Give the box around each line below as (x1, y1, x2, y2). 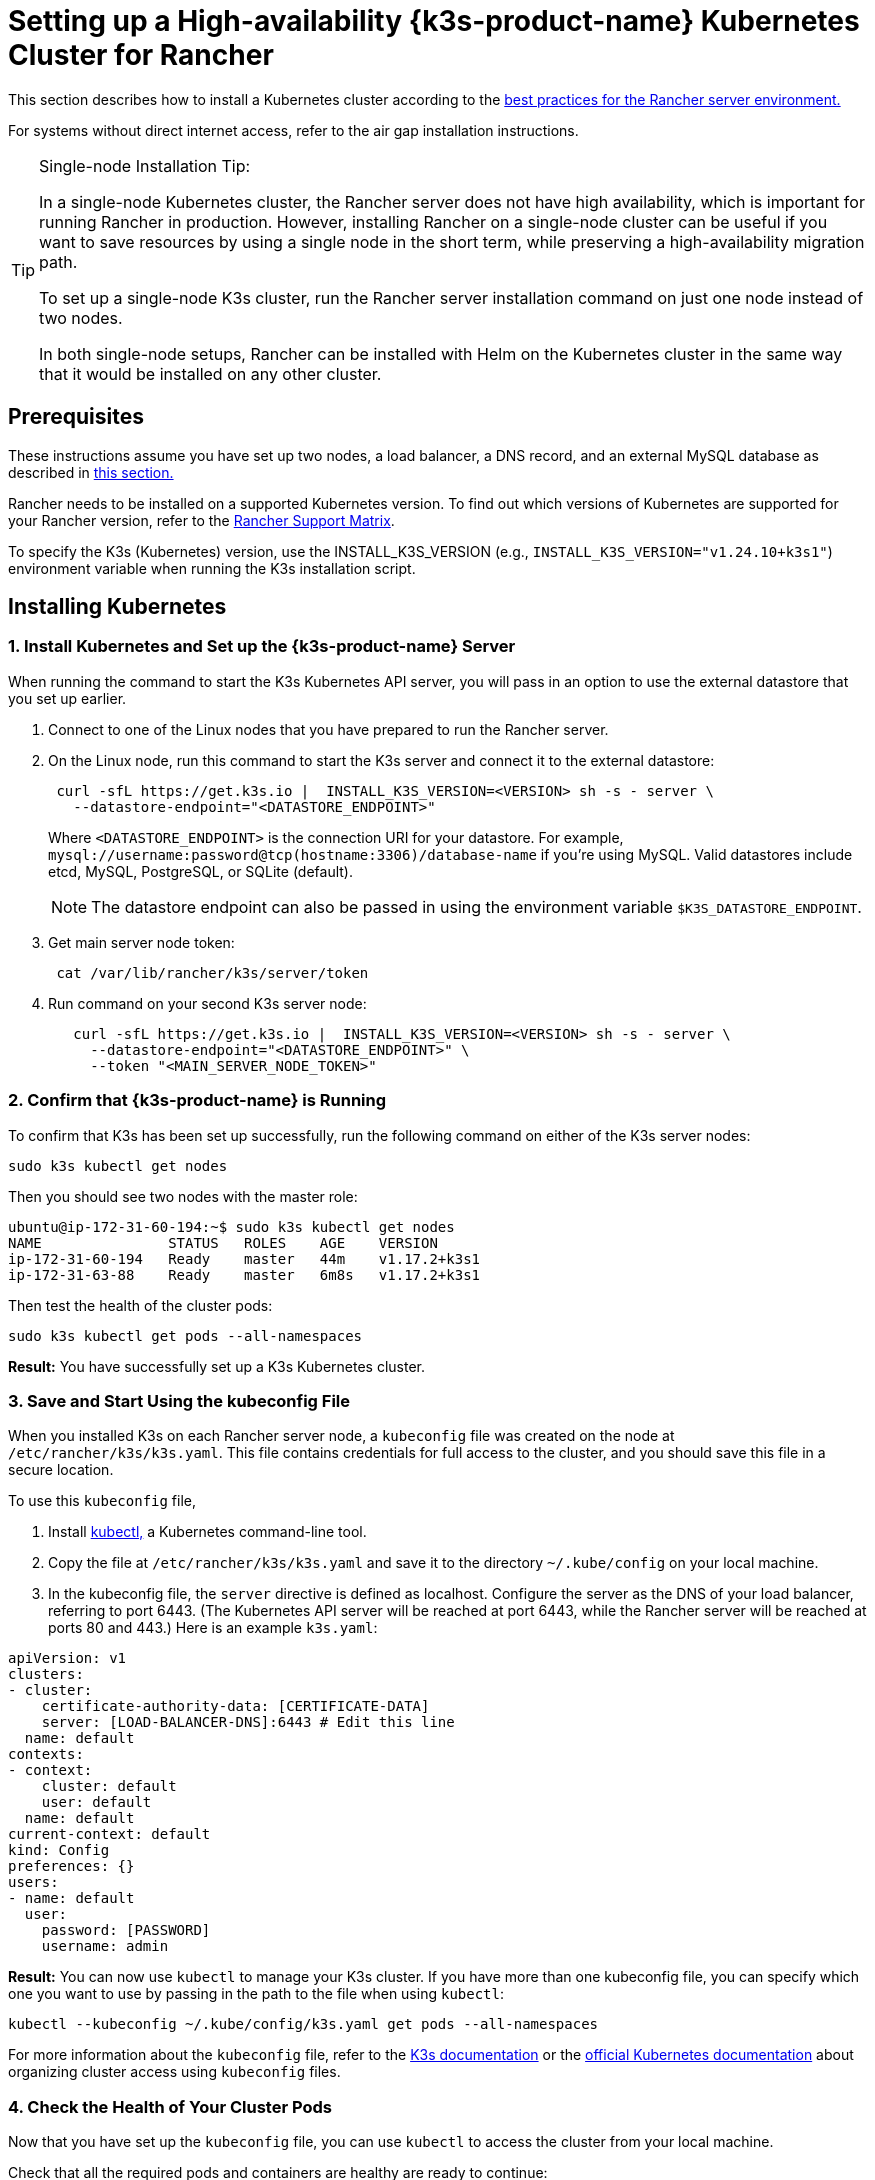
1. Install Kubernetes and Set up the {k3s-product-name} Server (8, 636, 516, 657)
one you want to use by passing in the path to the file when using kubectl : (8, 1985, 505, 2003)
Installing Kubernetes (8, 594, 227, 620)
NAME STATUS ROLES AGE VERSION (8, 1234, 438, 1251)
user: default (41, 1794, 152, 1811)
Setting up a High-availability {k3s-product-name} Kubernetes (8, 4, 860, 38)
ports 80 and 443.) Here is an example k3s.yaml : (48, 1619, 378, 1637)
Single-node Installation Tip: (39, 155, 251, 176)
